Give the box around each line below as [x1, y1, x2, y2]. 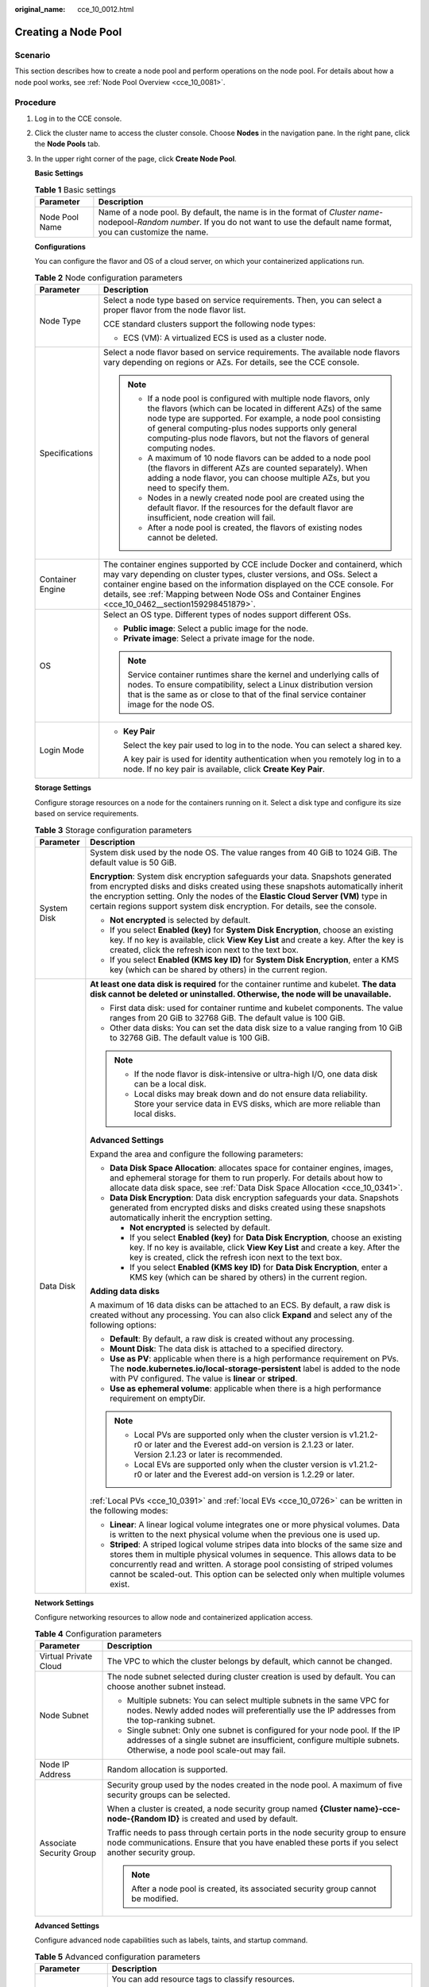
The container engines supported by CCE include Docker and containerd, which [103, 559, 403, 570]
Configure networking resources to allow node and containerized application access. [34, 1613, 313, 1622]
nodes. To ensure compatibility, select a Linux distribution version [127, 680, 373, 691]
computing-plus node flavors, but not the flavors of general [147, 433, 369, 444]
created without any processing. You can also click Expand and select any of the [90, 1309, 392, 1320]
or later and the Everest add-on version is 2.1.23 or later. [144, 1439, 354, 1450]
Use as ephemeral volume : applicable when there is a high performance [110, 1383, 381, 1394]
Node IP [39, 1759, 70, 1770]
